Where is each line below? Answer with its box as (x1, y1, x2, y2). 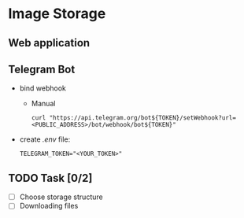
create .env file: (19, 135, 71, 144)
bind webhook (19, 83, 67, 93)
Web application (8, 36, 91, 50)
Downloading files (19, 201, 79, 211)
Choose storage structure (19, 192, 104, 201)
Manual (31, 99, 56, 109)
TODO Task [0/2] (8, 171, 93, 185)
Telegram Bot (8, 62, 76, 76)
